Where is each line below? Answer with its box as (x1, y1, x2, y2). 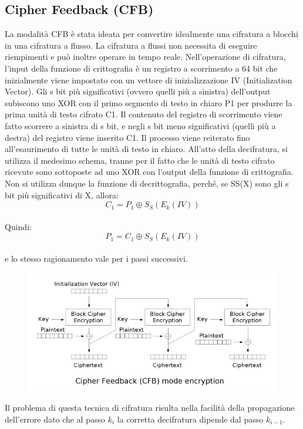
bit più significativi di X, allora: (5, 188, 119, 201)
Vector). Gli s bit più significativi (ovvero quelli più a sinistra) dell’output (5, 85, 271, 97)
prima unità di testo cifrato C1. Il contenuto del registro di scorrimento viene (5, 108, 282, 120)
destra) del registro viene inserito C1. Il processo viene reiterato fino (5, 131, 250, 143)
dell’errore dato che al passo (5, 413, 105, 425)
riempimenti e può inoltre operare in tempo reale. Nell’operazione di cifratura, (5, 50, 286, 63)
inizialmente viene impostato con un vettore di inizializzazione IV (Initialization (5, 73, 292, 86)
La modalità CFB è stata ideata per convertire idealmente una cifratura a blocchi (5, 28, 298, 40)
